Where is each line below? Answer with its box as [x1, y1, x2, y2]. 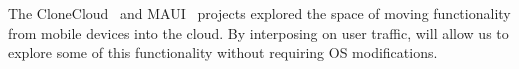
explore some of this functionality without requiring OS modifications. [8, 42, 438, 63]
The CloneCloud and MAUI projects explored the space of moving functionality [8, 3, 511, 23]
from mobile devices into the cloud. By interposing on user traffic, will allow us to [8, 22, 509, 43]
